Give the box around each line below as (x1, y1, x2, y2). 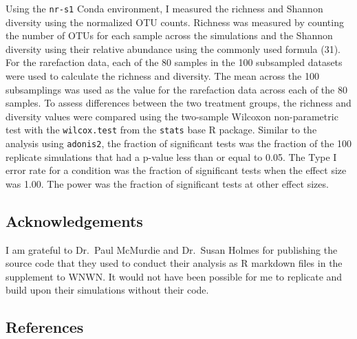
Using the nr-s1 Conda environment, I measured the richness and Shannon (6, 1, 323, 15)
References (6, 316, 84, 338)
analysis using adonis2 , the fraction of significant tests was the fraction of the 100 (6, 136, 352, 151)
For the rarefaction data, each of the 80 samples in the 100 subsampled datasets (6, 55, 343, 69)
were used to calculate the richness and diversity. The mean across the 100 (6, 69, 319, 83)
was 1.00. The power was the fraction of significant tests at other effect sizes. (6, 176, 329, 190)
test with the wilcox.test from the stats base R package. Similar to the (6, 122, 317, 137)
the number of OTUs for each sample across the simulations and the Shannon (6, 28, 333, 43)
